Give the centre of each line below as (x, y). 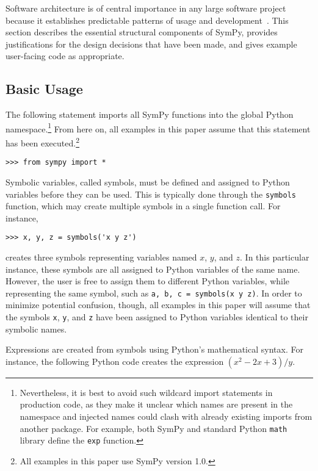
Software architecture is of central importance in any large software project (146, 8)
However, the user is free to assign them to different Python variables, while (148, 281)
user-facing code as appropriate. (65, 56)
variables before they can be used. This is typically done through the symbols (151, 194)
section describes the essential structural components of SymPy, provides (142, 32)
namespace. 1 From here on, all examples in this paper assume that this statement (158, 128)
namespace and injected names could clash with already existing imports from (166, 416)
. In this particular (275, 257)
